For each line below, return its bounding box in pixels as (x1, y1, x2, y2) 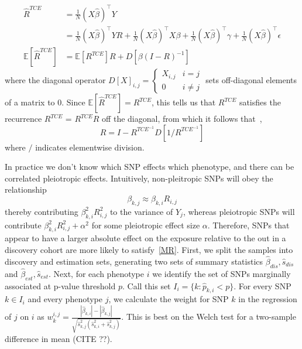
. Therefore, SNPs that (207, 218, 290, 231)
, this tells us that (152, 96, 216, 108)
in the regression (238, 293, 297, 305)
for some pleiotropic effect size (91, 218, 200, 231)
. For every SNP (234, 279, 291, 292)
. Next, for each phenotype (49, 267, 145, 279)
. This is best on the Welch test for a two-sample (121, 310, 296, 323)
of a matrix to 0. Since (5, 96, 85, 108)
